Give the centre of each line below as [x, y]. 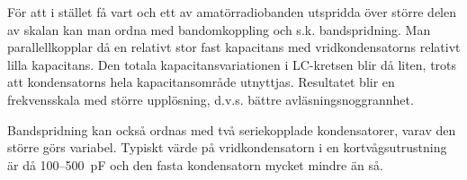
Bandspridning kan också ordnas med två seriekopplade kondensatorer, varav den [232, 129]
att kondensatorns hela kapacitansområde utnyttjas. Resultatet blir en [201, 82]
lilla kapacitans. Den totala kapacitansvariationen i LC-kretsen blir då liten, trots [232, 64]
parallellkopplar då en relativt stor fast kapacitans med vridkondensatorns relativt [234, 47]
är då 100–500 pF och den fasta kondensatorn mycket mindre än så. [195, 164]
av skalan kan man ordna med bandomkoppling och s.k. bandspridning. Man [219, 29]
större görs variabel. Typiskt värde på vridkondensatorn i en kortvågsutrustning [227, 147]
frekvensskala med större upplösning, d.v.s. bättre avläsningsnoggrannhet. [211, 99]
